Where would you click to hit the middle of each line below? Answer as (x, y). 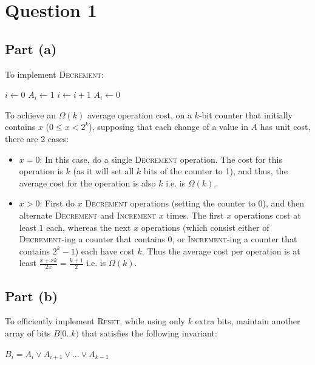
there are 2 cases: (37, 138)
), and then (283, 203)
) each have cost (105, 251)
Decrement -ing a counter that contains (92, 239)
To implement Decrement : (54, 74)
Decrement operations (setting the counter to (170, 203)
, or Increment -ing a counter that (235, 239)
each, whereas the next (89, 227)
